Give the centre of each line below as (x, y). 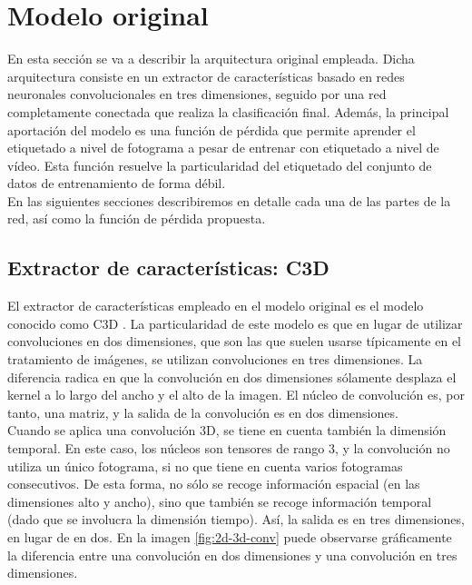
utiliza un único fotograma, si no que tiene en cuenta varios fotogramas (205, 466)
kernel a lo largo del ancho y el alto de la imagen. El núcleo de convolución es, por (236, 395)
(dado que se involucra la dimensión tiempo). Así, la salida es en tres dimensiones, (236, 519)
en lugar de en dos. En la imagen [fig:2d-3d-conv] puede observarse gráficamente (230, 536)
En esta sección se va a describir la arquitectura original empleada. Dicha (211, 59)
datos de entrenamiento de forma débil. (117, 183)
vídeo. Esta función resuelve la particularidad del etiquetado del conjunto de (220, 165)
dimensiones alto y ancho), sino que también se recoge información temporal (220, 501)
